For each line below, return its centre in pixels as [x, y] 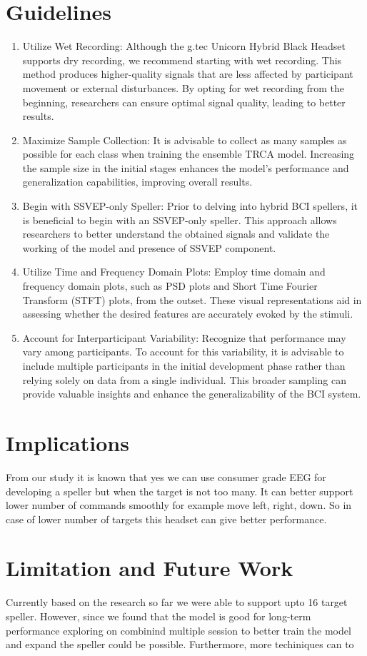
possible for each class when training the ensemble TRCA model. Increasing [188, 154]
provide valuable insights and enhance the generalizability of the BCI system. [192, 394]
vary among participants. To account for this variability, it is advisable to [183, 352]
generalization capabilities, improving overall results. [137, 182]
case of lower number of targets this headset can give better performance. [166, 519]
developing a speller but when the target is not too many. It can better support [180, 491]
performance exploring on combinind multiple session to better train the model [179, 630]
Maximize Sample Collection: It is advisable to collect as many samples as [185, 140]
